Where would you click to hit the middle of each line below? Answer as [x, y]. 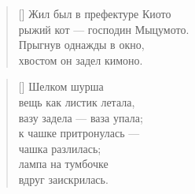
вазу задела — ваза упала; [81, 117]
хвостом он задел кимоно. [81, 60]
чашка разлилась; [60, 148]
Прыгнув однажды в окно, [81, 45]
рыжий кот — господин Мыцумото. [104, 29]
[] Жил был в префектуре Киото [95, 13]
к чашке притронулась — [79, 133]
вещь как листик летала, [77, 101]
